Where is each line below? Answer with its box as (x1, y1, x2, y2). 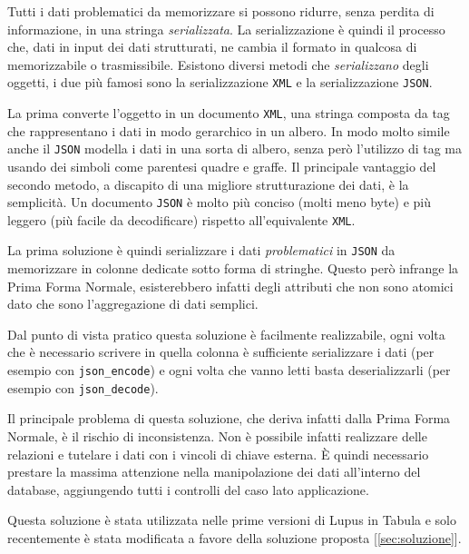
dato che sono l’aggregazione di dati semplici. (7, 294, 259, 313)
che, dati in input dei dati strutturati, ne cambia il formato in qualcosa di (7, 37, 417, 56)
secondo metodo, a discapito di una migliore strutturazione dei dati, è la (7, 174, 409, 193)
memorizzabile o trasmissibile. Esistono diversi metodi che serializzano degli (7, 54, 429, 74)
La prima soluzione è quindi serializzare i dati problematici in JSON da (7, 241, 396, 260)
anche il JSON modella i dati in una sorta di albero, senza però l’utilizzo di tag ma (7, 139, 463, 158)
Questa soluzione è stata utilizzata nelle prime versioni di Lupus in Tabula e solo (7, 510, 456, 529)
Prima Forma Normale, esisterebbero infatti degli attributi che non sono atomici (7, 276, 454, 295)
